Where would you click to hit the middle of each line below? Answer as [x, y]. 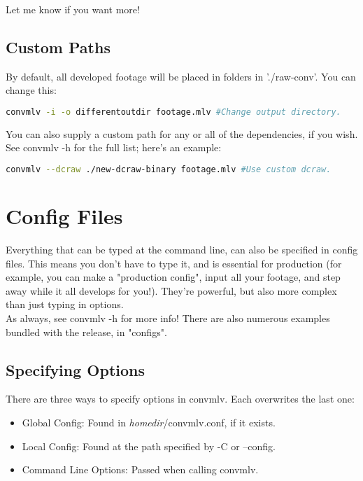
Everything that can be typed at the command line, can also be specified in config [182, 250]
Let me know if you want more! [73, 9]
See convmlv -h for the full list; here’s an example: [114, 147]
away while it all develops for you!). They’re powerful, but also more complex [171, 290]
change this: [31, 90]
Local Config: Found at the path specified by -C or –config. [149, 446]
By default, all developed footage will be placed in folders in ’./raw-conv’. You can [181, 76]
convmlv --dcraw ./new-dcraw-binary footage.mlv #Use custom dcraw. [169, 170]
